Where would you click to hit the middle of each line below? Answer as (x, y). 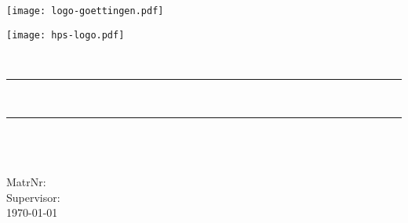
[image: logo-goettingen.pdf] (85, 11)
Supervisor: (33, 197)
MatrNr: (26, 182)
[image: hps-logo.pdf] (66, 35)
